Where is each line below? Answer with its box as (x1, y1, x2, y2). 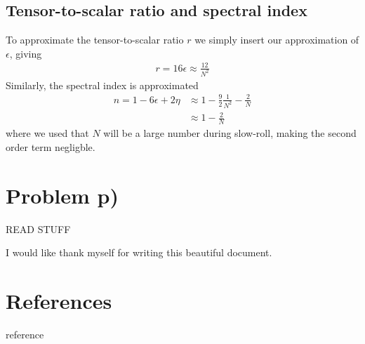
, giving (9, 46, 42, 60)
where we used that (6, 126, 89, 140)
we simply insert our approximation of (194, 32, 359, 47)
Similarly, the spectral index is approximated (6, 77, 199, 92)
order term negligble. (6, 139, 95, 154)
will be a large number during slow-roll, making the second (103, 126, 357, 140)
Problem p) (6, 180, 119, 209)
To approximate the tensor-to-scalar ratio (6, 32, 184, 47)
